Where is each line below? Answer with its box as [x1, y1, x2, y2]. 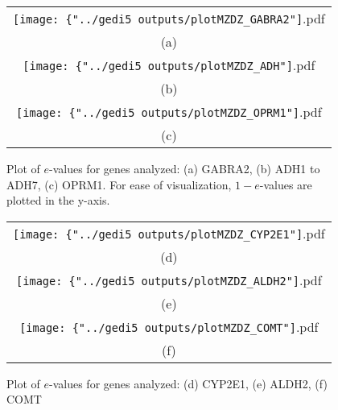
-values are [259, 176, 312, 193]
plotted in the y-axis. [6, 192, 110, 209]
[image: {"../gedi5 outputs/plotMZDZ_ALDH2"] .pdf [16, 270, 322, 289]
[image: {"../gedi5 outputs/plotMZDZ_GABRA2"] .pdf [13, 9, 325, 27]
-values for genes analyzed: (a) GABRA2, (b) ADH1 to [49, 160, 320, 176]
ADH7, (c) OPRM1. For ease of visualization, [6, 176, 232, 193]
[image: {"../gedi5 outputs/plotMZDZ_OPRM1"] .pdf [16, 102, 322, 121]
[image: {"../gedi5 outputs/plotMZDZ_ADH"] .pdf [23, 56, 315, 74]
